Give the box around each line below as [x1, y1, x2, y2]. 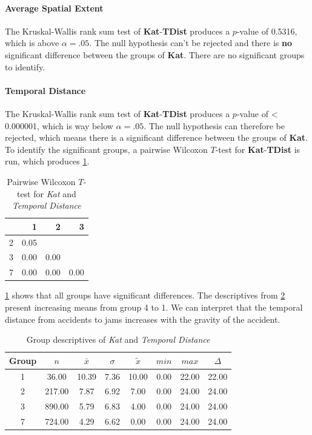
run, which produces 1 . [5, 155, 90, 167]
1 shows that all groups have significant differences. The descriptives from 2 [5, 289, 285, 302]
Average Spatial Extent [5, 1, 104, 14]
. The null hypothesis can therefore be [144, 119, 285, 132]
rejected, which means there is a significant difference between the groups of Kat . [5, 131, 308, 144]
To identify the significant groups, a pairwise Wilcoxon [5, 143, 208, 155]
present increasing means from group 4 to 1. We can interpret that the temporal [5, 300, 303, 313]
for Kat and [33, 187, 76, 200]
